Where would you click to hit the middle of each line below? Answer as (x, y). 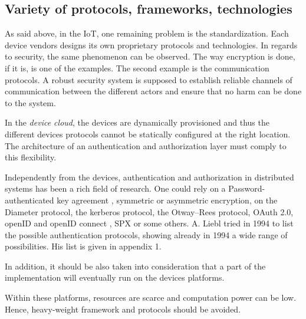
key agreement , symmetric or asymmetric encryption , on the (167, 200)
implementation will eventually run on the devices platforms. (115, 277)
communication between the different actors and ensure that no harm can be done (153, 91)
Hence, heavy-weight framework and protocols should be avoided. (123, 309)
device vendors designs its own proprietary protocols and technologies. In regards (151, 45)
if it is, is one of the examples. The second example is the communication (137, 68)
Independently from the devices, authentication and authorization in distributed (149, 177)
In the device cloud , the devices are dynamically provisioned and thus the (137, 122)
